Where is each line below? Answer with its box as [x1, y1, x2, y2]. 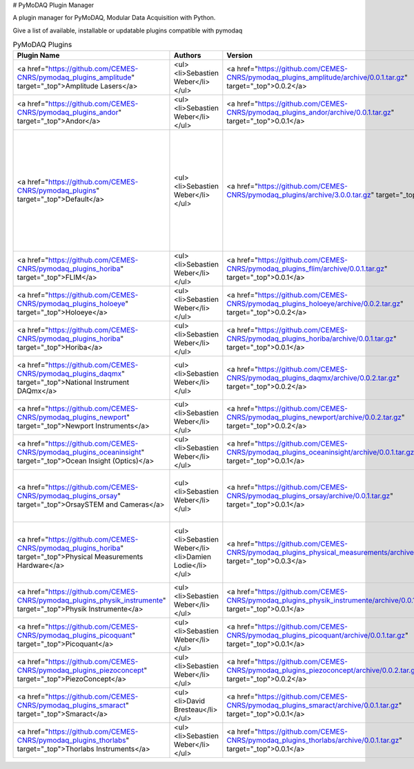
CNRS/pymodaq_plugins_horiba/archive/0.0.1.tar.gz [226, 334, 393, 343]
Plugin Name [17, 50, 60, 60]
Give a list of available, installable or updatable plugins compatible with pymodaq [12, 26, 243, 35]
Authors [173, 50, 201, 60]
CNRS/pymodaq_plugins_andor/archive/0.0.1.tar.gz [226, 107, 391, 117]
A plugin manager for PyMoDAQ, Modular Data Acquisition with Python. [12, 14, 216, 22]
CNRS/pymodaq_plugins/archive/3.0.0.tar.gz [226, 190, 371, 200]
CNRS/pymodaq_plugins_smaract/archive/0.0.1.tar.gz [226, 700, 400, 710]
